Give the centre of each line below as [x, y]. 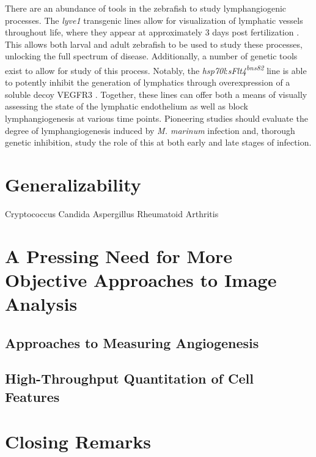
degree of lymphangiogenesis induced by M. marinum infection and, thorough [150, 130]
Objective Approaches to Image [141, 279]
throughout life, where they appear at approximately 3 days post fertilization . [152, 32]
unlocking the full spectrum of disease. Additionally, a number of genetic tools [151, 56]
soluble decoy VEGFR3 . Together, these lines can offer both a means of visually [156, 94]
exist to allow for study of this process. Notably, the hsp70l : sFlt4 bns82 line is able [156, 69]
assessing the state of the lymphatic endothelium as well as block [127, 106]
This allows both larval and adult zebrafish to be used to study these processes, [154, 44]
